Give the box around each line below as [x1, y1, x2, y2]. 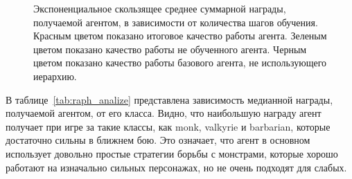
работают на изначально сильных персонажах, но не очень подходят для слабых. [6, 160, 347, 174]
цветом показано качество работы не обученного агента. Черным [33, 41, 307, 56]
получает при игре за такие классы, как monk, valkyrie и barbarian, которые [6, 119, 331, 133]
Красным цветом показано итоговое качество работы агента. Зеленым [33, 28, 327, 43]
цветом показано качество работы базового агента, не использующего [33, 55, 327, 70]
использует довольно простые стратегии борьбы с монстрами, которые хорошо [6, 146, 338, 160]
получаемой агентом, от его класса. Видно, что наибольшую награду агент [6, 106, 322, 120]
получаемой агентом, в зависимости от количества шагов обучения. [33, 15, 318, 29]
